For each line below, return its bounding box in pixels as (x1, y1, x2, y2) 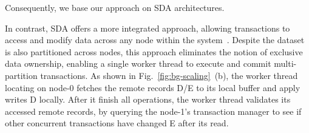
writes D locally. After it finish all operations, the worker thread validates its (5, 93, 291, 106)
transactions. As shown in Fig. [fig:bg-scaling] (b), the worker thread (40, 69, 298, 81)
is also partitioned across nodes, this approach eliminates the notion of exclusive (5, 45, 303, 58)
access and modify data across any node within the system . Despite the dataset (5, 33, 305, 46)
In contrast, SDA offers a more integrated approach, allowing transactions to (5, 21, 290, 34)
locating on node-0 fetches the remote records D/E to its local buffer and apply (5, 81, 301, 94)
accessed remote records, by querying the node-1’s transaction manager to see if (5, 104, 302, 117)
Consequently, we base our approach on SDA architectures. (5, 1, 225, 13)
